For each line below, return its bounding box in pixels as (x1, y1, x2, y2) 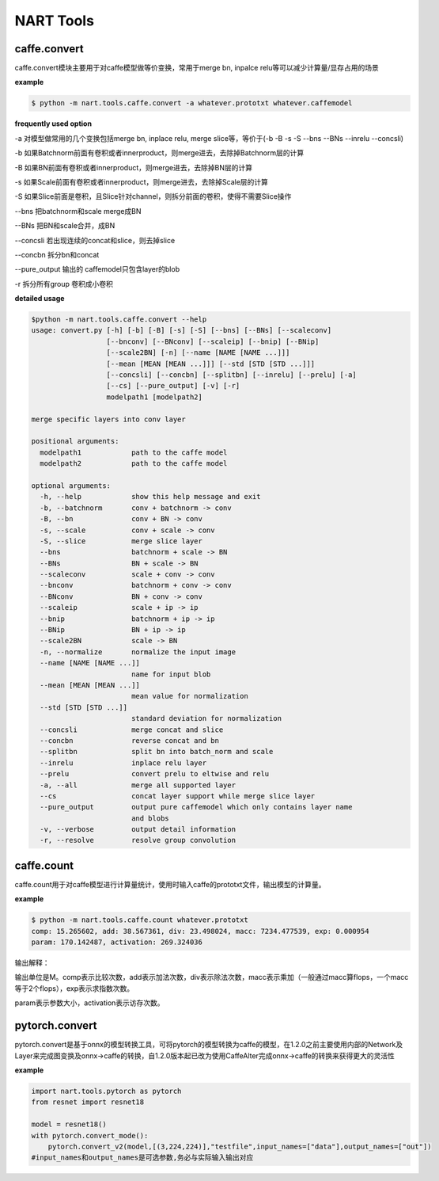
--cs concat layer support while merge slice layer (40, 791, 316, 800)
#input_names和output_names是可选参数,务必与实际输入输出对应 (31, 1153, 254, 1162)
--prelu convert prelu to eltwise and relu (40, 769, 270, 779)
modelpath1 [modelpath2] (106, 392, 203, 402)
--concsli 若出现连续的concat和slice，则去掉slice (14, 235, 176, 245)
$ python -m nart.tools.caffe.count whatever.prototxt (31, 916, 248, 924)
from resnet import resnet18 (31, 1098, 145, 1107)
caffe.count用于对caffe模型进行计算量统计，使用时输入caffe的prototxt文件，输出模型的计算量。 (14, 879, 326, 889)
